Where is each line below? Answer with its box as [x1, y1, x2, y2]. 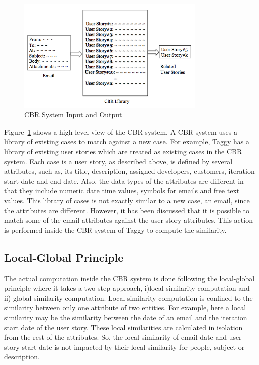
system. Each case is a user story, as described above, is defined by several [4, 156, 233, 166]
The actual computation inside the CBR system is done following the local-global [4, 273, 255, 283]
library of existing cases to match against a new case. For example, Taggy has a [4, 136, 249, 147]
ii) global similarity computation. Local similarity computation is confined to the [4, 292, 253, 303]
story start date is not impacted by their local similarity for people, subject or [4, 341, 245, 352]
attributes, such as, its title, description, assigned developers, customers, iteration [4, 166, 255, 176]
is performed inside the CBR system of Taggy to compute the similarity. [4, 224, 227, 235]
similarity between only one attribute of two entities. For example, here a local [4, 302, 246, 313]
